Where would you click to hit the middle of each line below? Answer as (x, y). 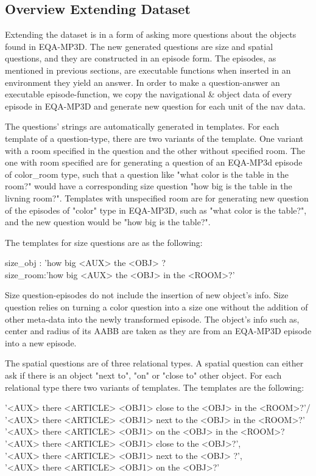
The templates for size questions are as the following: (104, 242)
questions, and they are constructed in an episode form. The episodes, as (141, 58)
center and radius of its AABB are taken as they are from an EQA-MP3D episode (158, 331)
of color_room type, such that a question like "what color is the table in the (147, 174)
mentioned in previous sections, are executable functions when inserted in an (148, 70)
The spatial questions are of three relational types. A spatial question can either (154, 363)
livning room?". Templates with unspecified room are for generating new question (157, 198)
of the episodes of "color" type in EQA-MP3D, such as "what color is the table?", (156, 210)
